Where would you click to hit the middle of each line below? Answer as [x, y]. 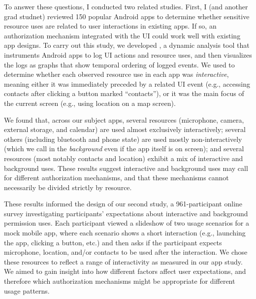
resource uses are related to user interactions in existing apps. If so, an [110, 26]
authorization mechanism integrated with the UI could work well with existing [122, 35]
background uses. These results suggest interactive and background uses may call [126, 168]
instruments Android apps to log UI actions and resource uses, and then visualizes [128, 54]
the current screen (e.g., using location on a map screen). [90, 103]
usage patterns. [27, 290]
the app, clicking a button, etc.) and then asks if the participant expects [113, 242]
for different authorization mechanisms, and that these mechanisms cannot [116, 178]
